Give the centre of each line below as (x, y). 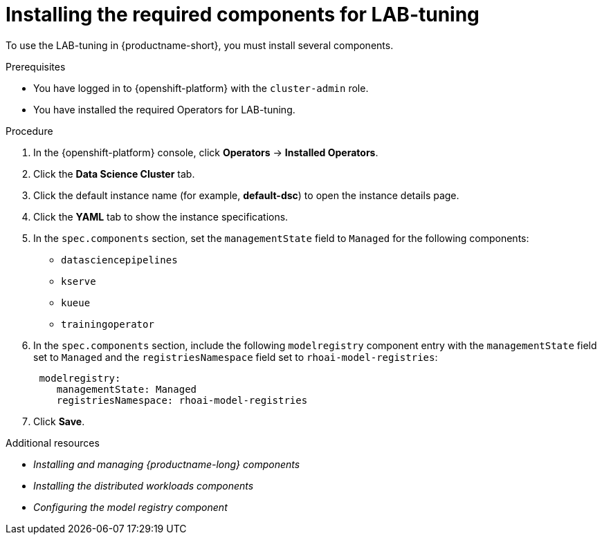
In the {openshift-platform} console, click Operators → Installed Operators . (206, 152)
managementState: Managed (127, 389)
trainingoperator (108, 324)
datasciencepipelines (119, 260)
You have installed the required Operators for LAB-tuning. (164, 109)
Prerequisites (36, 66)
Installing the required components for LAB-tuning (243, 15)
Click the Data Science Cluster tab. (114, 174)
